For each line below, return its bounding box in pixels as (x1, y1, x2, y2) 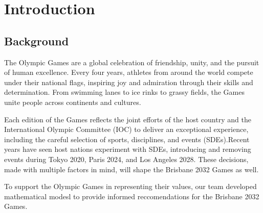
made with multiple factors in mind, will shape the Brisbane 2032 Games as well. (4, 164, 259, 174)
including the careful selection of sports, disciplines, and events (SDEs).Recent (4, 134, 250, 144)
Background (4, 33, 69, 48)
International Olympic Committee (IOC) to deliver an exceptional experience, (4, 124, 249, 135)
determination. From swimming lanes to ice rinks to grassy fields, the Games (4, 87, 245, 97)
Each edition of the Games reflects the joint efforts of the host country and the (4, 114, 251, 124)
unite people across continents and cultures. (4, 96, 141, 107)
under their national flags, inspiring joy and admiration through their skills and (4, 76, 253, 87)
